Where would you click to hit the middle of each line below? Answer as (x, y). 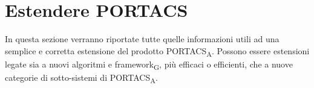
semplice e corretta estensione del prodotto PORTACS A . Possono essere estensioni (157, 51)
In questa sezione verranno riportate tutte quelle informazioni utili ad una (142, 39)
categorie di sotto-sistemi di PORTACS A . (81, 78)
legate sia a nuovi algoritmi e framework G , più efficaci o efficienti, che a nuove (149, 64)
